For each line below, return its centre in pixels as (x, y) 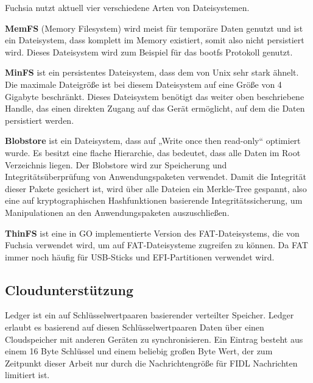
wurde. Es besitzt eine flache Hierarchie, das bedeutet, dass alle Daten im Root (153, 152)
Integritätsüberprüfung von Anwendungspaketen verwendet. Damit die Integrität (156, 177)
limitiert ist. (27, 375)
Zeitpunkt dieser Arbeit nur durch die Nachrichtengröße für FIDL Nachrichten (151, 363)
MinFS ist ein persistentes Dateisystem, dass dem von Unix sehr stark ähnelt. (152, 72)
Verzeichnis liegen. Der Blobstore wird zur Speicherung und (116, 164)
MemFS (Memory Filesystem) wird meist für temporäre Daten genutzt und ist (154, 28)
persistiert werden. (40, 120)
